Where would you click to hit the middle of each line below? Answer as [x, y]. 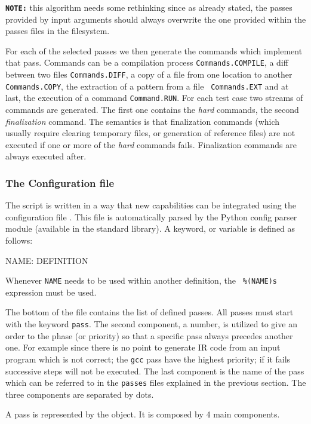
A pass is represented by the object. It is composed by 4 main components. [143, 414]
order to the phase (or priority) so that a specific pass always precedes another [149, 335]
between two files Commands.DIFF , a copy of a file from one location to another [149, 74]
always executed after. [46, 156]
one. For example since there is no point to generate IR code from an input [143, 347]
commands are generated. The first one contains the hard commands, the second [152, 110]
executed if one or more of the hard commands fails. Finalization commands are [151, 144]
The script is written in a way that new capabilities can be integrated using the [151, 205]
